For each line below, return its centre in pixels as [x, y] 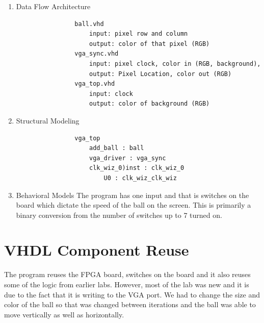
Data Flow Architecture [53, 6]
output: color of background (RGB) [149, 104]
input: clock [111, 94]
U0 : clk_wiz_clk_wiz [140, 178]
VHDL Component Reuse [97, 250]
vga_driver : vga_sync [127, 158]
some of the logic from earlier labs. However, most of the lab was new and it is [127, 284]
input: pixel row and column [138, 34]
